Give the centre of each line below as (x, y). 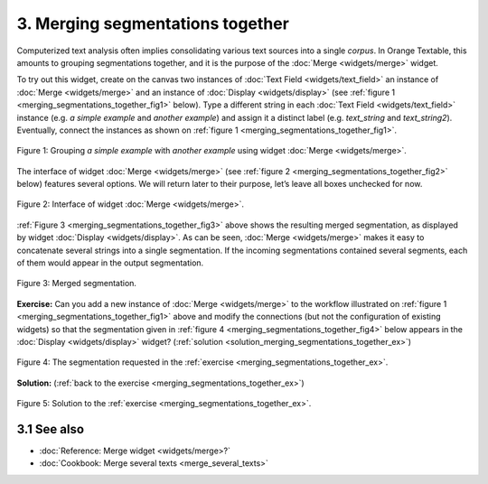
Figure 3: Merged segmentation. (77, 284)
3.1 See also (51, 429)
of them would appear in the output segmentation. (110, 263)
